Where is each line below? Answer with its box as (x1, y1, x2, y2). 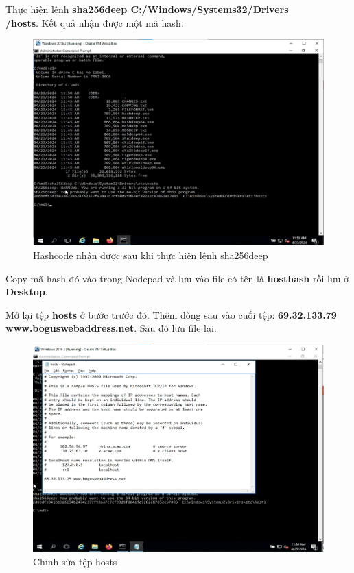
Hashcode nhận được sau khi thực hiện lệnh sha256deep (33, 247, 268, 262)
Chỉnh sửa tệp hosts (33, 554, 117, 569)
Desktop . (5, 284, 48, 299)
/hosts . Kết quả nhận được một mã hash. (5, 15, 184, 29)
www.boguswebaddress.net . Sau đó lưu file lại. (5, 321, 217, 335)
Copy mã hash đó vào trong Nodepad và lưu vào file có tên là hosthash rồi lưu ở (5, 271, 349, 285)
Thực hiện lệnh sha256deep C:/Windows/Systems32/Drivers (5, 2, 289, 16)
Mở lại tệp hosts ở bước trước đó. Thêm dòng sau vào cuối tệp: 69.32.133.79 (5, 307, 337, 321)
